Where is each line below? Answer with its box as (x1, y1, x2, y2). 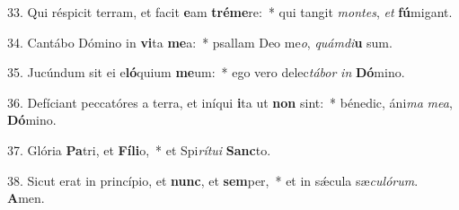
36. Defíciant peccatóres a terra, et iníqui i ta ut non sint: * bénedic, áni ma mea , (7, 92, 453, 111)
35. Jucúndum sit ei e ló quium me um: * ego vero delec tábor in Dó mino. (7, 63, 405, 82)
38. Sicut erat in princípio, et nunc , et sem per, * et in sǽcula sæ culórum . (7, 171, 419, 189)
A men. (7, 188, 45, 207)
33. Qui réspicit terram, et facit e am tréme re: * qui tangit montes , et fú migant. (7, 3, 453, 21)
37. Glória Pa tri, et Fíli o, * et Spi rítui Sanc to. (7, 140, 271, 159)
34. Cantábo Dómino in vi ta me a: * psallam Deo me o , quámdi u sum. (7, 32, 393, 51)
